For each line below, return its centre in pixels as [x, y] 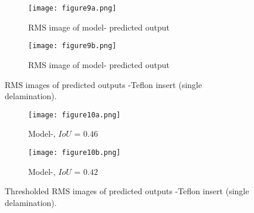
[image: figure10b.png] [74, 152]
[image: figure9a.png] [72, 8]
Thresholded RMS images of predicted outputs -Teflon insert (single [127, 191]
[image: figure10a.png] [74, 115]
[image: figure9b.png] [72, 46]
